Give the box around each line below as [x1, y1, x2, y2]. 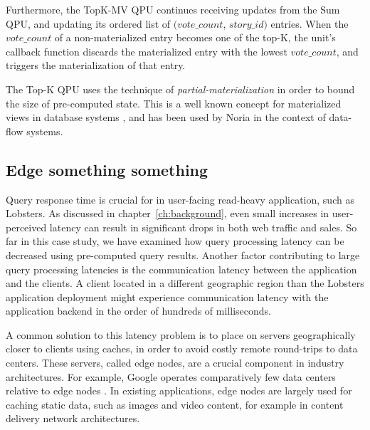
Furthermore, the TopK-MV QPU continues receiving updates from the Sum [6, 2, 340, 16]
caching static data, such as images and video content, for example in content [6, 397, 344, 411]
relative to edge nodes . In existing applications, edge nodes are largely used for [6, 383, 352, 398]
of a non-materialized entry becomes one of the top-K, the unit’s [54, 30, 336, 45]
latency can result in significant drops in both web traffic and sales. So [49, 219, 357, 234]
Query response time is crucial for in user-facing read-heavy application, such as [6, 192, 354, 206]
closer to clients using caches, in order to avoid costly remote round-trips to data [6, 341, 358, 356]
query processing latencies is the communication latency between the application [6, 261, 357, 276]
